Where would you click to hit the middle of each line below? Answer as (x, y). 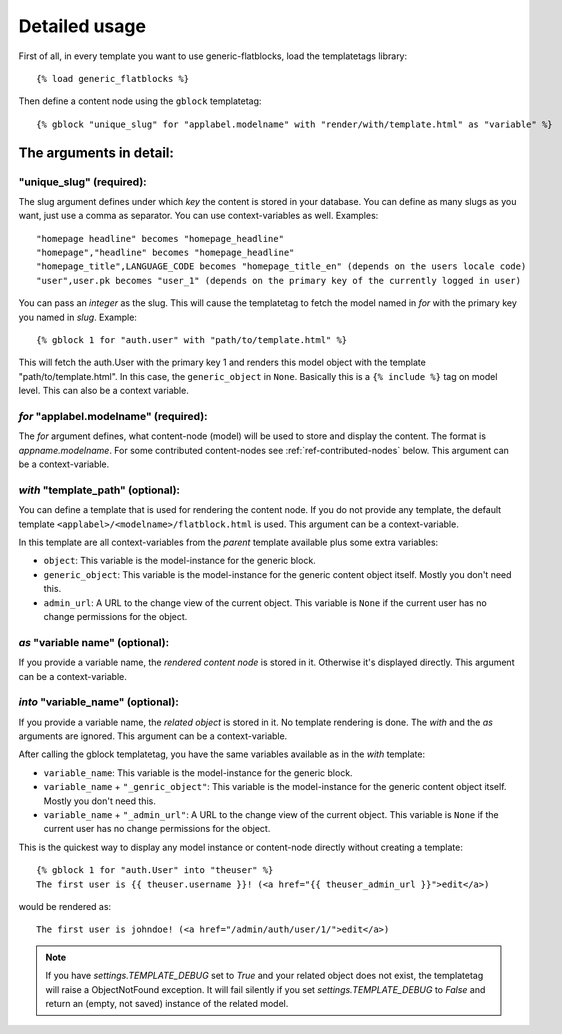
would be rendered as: (65, 906)
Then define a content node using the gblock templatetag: (140, 101)
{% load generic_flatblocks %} (113, 78)
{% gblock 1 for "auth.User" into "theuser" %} (155, 870)
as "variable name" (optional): (94, 642)
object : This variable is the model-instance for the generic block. (180, 561)
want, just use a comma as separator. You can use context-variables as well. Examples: (198, 216)
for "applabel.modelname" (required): (113, 416)
